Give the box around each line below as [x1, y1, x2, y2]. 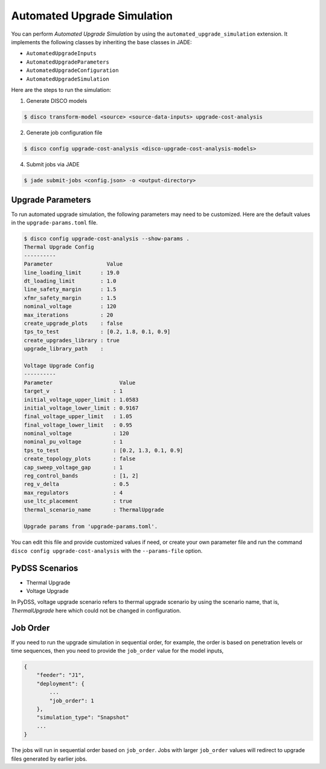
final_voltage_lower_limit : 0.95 [24, 421, 133, 428]
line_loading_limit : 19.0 [24, 269, 120, 276]
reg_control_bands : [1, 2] [24, 473, 139, 479]
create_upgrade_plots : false [24, 319, 123, 327]
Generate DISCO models [26, 97, 88, 105]
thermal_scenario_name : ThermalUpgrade [24, 506, 164, 513]
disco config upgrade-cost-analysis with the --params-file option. [11, 547, 203, 554]
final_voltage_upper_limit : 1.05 [24, 413, 133, 420]
